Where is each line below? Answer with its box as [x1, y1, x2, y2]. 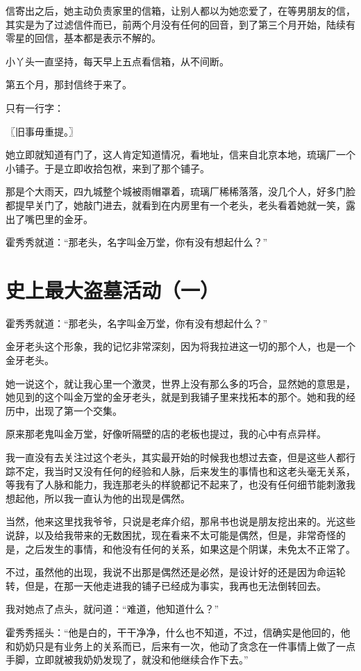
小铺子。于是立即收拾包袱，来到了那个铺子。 [6, 160, 210, 175]
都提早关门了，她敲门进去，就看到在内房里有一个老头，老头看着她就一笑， [6, 197, 346, 212]
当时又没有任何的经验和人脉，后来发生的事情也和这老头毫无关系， [53, 463, 355, 478]
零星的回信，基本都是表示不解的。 [6, 31, 161, 45]
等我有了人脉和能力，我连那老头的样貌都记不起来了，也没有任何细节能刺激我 [6, 477, 355, 492]
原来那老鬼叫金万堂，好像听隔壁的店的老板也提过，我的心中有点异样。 [6, 426, 326, 441]
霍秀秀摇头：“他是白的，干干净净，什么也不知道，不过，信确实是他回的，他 [6, 624, 351, 639]
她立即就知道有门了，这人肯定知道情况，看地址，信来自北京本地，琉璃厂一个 [6, 147, 355, 162]
